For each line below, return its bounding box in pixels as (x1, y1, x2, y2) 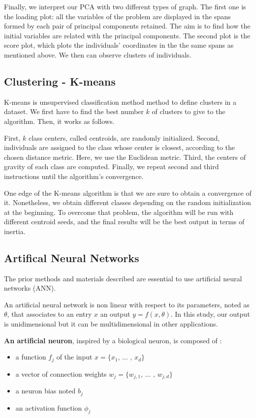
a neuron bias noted (15, 386, 76, 396)
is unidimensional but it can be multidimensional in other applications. (4, 319, 218, 329)
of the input (56, 352, 93, 362)
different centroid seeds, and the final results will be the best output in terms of (4, 216, 245, 227)
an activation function (15, 402, 82, 413)
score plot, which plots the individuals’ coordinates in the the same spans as (4, 40, 234, 50)
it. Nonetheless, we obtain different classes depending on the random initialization (4, 197, 251, 208)
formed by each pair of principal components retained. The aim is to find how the (4, 21, 251, 31)
